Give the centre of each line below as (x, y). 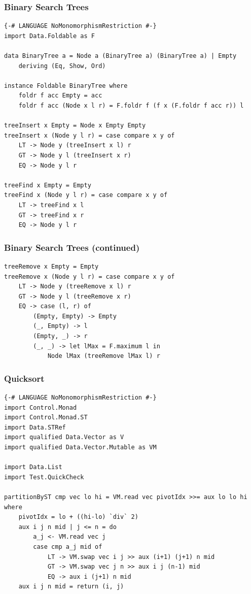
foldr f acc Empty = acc (60, 96)
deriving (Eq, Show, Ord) (62, 66)
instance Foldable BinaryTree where (66, 86)
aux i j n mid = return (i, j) (71, 587)
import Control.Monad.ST (46, 418)
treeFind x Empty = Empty (48, 185)
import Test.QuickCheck (44, 477)
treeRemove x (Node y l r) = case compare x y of (89, 276)
